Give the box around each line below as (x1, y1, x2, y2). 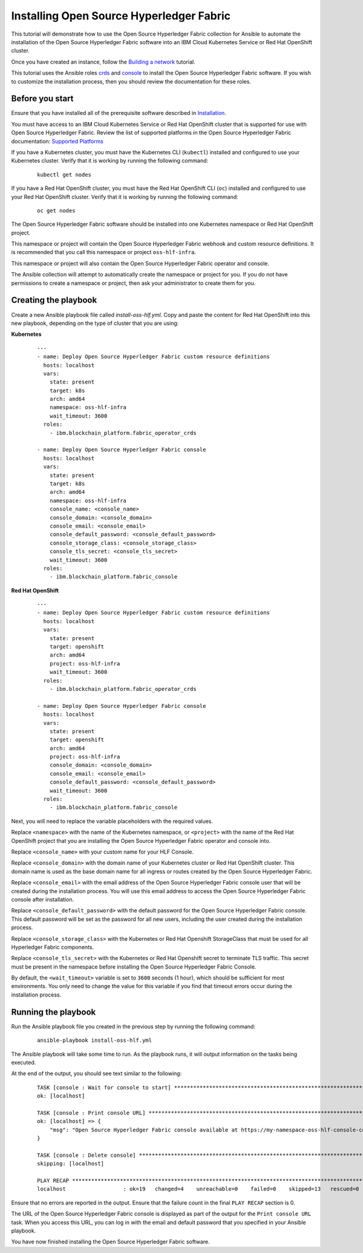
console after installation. (11, 895, 74, 903)
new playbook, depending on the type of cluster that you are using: (11, 319, 179, 327)
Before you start (11, 94, 74, 104)
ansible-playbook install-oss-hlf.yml (37, 1037, 152, 1044)
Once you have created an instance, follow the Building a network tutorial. (11, 58, 196, 65)
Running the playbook (11, 1007, 96, 1017)
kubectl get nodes (37, 171, 92, 178)
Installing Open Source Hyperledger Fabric (11, 9, 231, 22)
